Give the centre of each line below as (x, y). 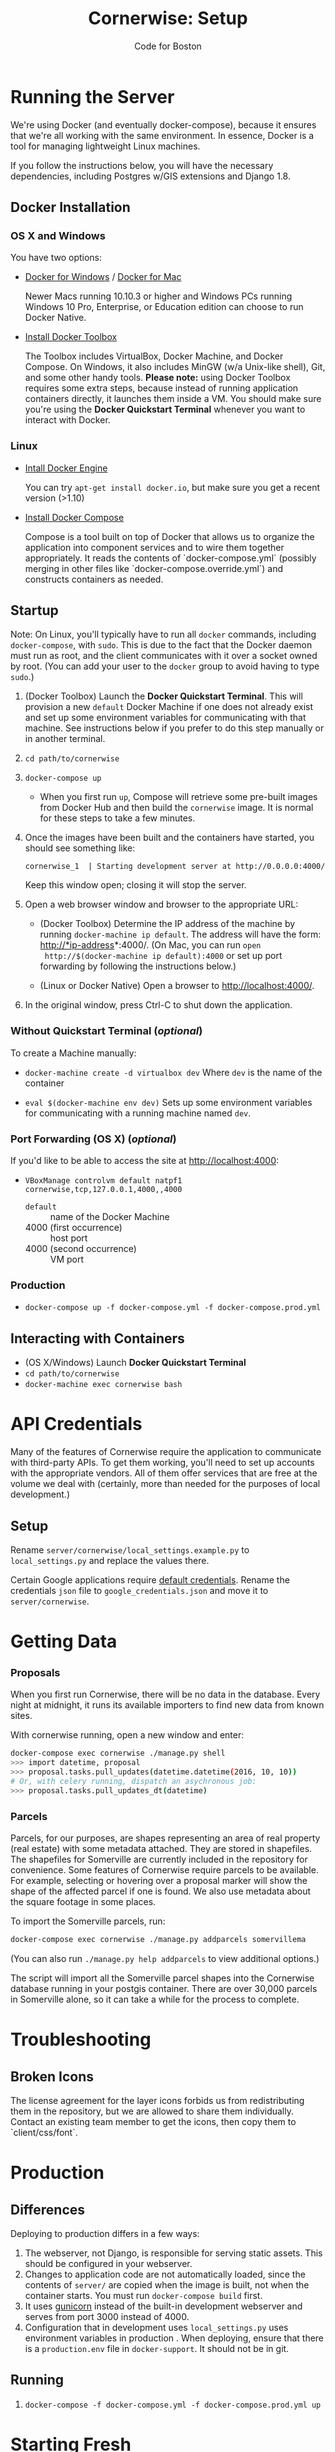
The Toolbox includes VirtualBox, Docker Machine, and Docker (154, 356)
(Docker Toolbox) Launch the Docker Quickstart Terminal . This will (163, 696)
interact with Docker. (67, 420)
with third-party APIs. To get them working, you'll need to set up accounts (162, 1463)
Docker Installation (70, 207)
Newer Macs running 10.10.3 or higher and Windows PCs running (158, 296)
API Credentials (76, 1424)
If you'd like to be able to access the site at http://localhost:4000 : (145, 1161)
